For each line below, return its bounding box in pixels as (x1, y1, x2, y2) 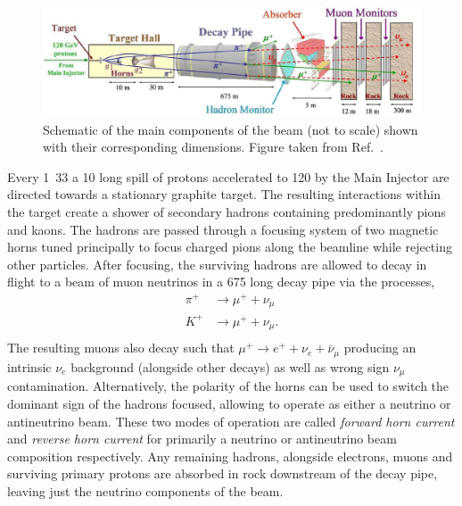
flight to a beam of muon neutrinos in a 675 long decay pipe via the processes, (7, 272, 435, 291)
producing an (343, 338, 417, 357)
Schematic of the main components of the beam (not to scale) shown (43, 120, 418, 138)
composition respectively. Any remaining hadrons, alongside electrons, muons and (7, 446, 453, 465)
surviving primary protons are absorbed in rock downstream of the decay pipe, (7, 464, 438, 483)
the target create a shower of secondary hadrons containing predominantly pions (7, 202, 446, 220)
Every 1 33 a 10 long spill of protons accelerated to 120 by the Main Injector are (7, 167, 450, 186)
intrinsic (7, 357, 52, 376)
